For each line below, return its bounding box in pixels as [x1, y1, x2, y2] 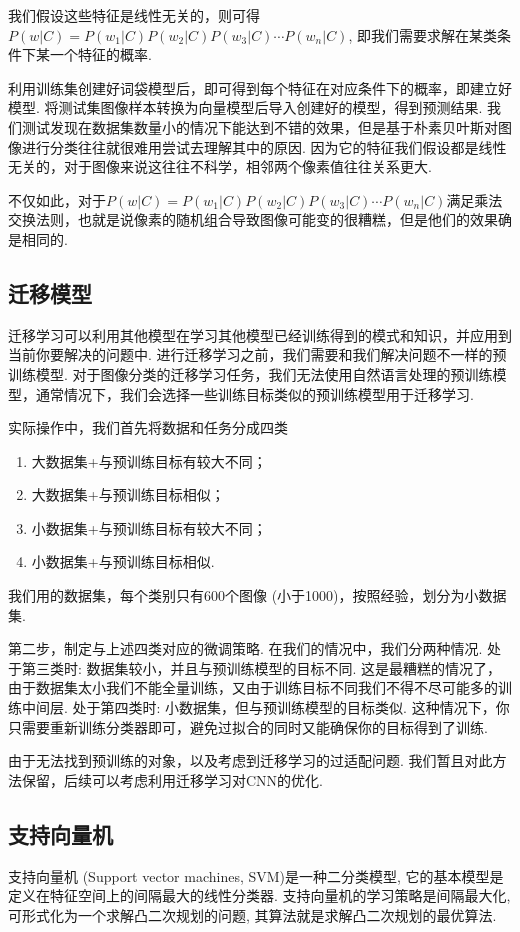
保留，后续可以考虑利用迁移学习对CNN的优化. [21, 769, 323, 790]
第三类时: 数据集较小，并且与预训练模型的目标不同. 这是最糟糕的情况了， [21, 657, 502, 678]
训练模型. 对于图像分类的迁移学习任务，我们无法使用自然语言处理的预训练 [8, 363, 493, 384]
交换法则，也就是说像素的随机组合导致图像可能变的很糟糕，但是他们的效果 [8, 209, 498, 230]
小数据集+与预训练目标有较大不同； [31, 517, 267, 538]
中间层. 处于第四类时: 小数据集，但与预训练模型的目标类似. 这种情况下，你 [21, 697, 510, 718]
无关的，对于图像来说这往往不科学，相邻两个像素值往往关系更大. [8, 156, 432, 177]
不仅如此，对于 [8, 189, 106, 210]
